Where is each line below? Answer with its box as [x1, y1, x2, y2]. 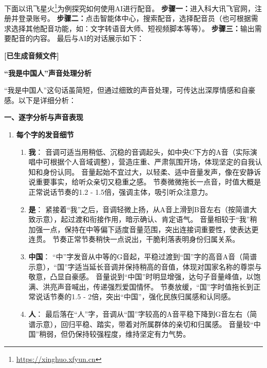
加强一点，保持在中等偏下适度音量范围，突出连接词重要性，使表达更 [28, 223, 259, 234]
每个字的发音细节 [16, 129, 74, 139]
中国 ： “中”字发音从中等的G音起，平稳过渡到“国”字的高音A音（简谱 [28, 251, 257, 261]
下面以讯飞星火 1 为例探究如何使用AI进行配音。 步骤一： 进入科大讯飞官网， [4, 2, 255, 13]
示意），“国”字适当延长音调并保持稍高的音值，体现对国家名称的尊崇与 [28, 261, 262, 272]
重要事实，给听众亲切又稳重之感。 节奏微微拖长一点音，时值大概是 [35, 176, 261, 187]
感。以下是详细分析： [4, 94, 76, 105]
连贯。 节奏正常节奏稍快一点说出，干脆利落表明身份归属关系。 [28, 234, 240, 244]
